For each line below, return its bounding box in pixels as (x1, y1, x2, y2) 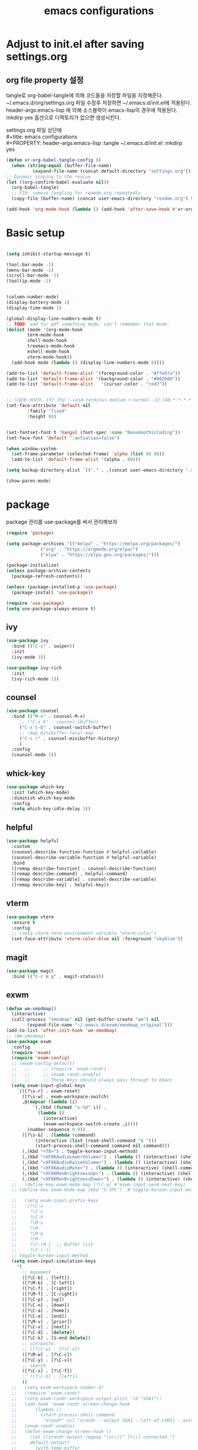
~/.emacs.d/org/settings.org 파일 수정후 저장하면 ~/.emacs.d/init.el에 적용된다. (6, 99, 192, 106)
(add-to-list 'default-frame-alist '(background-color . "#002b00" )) (6, 376, 181, 382)
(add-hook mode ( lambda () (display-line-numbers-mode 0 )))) (11, 360, 165, 365)
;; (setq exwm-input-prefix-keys (11, 1197, 99, 1204)
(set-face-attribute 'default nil (6, 403, 91, 409)
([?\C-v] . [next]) (21, 1324, 70, 1330)
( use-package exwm (6, 1038, 51, 1044)
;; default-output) (11, 1439, 70, 1445)
